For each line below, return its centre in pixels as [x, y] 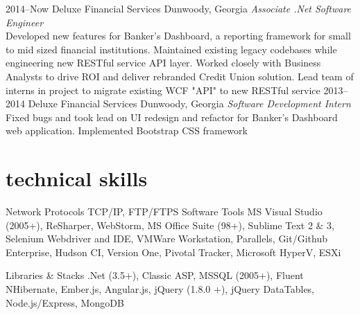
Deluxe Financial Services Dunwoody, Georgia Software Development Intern [189, 103]
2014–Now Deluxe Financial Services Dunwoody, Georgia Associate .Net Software [179, 8]
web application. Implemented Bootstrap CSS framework [127, 130]
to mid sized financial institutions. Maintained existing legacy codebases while [171, 49]
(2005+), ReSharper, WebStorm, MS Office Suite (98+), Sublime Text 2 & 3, [170, 225]
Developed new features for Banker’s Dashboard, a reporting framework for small [178, 36]
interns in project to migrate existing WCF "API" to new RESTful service [163, 90]
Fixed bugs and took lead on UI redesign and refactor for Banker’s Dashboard [172, 117]
